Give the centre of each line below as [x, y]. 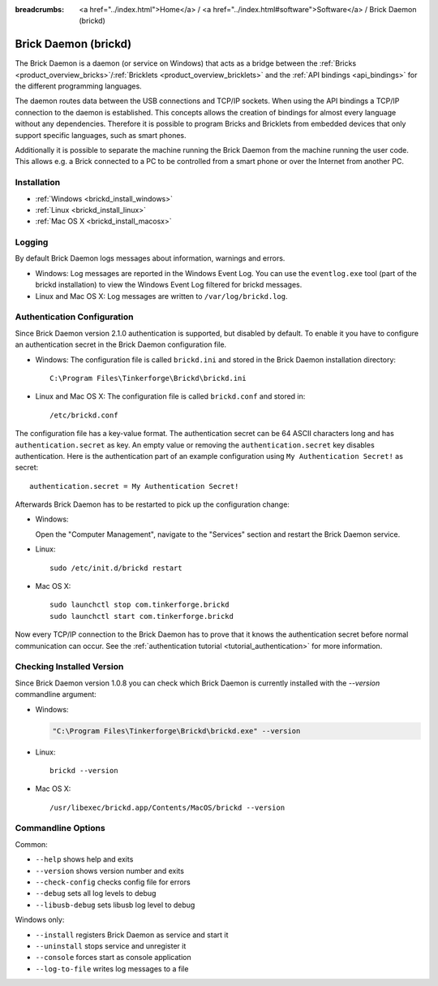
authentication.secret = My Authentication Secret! [134, 486]
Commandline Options [60, 828]
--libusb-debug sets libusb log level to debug [115, 905]
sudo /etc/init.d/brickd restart [116, 568]
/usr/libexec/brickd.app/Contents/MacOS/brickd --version [167, 807]
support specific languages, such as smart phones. [101, 135]
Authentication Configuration [74, 317]
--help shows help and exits [84, 859]
